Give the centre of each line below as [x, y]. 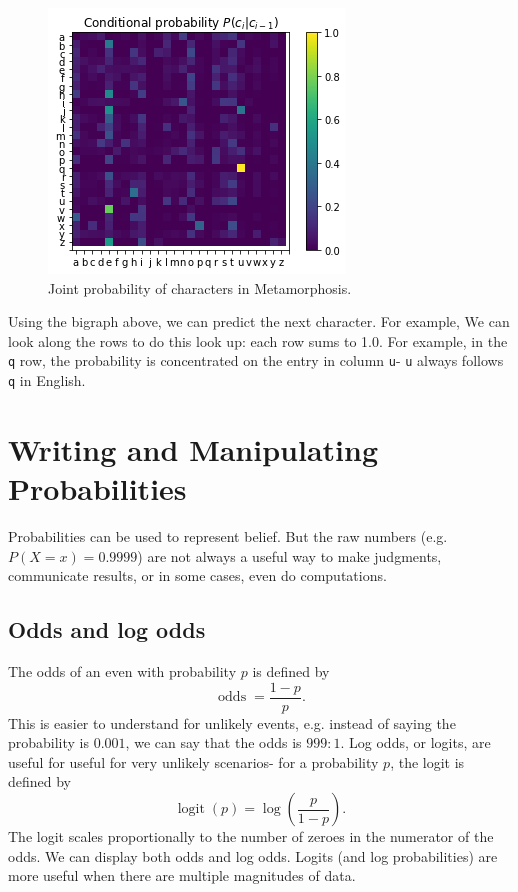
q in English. [47, 380]
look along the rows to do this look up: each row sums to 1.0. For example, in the [258, 340]
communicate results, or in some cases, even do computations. [197, 575]
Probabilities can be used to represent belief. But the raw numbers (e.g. [228, 536]
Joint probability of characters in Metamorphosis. [200, 287]
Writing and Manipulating [193, 448]
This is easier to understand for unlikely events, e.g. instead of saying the [232, 722]
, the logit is [427, 761]
